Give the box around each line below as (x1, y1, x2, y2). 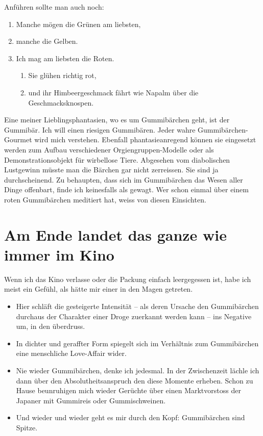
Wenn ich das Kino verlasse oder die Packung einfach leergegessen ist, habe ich (4, 273, 251, 284)
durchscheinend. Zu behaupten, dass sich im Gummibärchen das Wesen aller (4, 174, 243, 185)
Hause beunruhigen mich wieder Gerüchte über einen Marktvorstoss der (16, 385, 241, 396)
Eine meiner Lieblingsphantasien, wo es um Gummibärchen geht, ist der (4, 114, 230, 125)
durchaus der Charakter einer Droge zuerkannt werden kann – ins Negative (16, 311, 252, 321)
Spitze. (16, 422, 38, 432)
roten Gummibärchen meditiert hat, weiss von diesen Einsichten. (4, 194, 206, 204)
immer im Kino (4, 244, 114, 265)
